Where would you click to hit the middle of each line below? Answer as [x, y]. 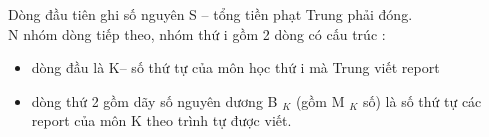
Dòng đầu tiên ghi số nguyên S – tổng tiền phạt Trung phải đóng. [210, 14]
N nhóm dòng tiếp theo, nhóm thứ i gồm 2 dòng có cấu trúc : [197, 33]
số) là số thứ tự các [422, 100]
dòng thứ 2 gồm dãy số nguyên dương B [154, 100]
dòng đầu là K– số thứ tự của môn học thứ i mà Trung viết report [235, 67]
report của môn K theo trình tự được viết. [161, 120]
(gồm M [320, 100]
